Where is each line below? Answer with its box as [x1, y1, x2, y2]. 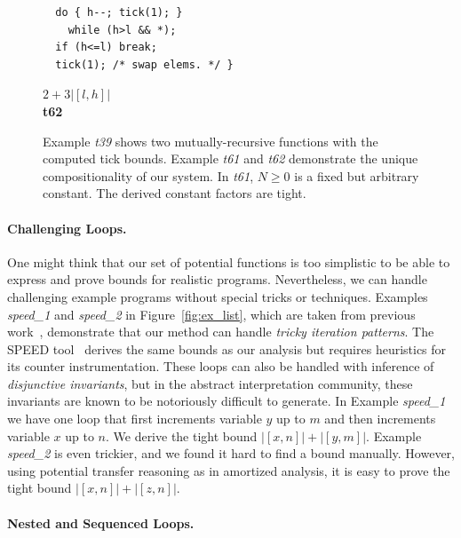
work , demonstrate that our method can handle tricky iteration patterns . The [7, 322, 434, 341]
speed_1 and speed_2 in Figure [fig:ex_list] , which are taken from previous [7, 305, 416, 323]
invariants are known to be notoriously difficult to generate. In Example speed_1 [7, 392, 446, 410]
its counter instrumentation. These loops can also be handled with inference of [7, 357, 434, 376]
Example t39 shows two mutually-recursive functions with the [43, 131, 378, 150]
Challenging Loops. [7, 218, 127, 237]
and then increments [324, 409, 436, 428]
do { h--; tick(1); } [55, 6, 183, 19]
